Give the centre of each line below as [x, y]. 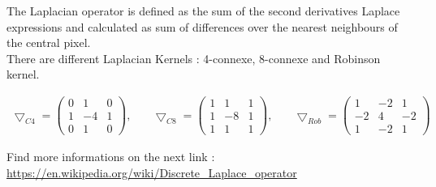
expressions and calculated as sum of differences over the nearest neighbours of [202, 26]
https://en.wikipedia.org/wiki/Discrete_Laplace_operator [152, 172]
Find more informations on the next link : [111, 157]
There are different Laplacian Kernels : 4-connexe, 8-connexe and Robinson [194, 58]
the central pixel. [49, 42]
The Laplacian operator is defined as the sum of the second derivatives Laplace [203, 11]
